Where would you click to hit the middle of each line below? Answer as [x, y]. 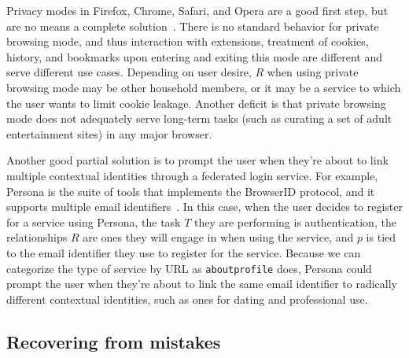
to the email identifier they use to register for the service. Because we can [184, 252]
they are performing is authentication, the [295, 221]
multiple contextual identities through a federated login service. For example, [192, 175]
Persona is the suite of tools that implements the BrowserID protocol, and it [191, 191]
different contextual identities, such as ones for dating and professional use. [187, 299]
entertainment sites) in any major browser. [109, 133]
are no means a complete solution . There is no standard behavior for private [193, 26]
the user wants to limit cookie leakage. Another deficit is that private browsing [196, 103]
